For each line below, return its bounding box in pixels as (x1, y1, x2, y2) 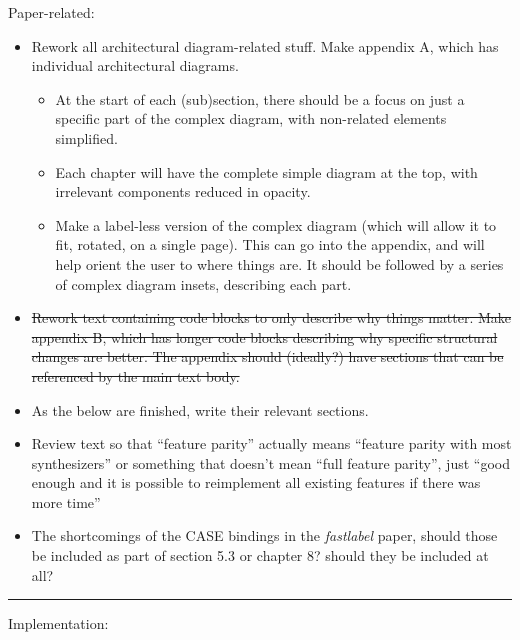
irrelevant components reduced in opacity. (55, 181, 311, 202)
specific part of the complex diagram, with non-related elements (55, 108, 447, 129)
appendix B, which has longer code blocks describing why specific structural (31, 326, 498, 347)
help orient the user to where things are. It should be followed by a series (55, 253, 504, 274)
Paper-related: (8, 2, 95, 22)
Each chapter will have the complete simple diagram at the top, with (55, 161, 478, 182)
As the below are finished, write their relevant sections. (31, 399, 369, 420)
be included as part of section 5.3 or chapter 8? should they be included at (31, 545, 489, 566)
